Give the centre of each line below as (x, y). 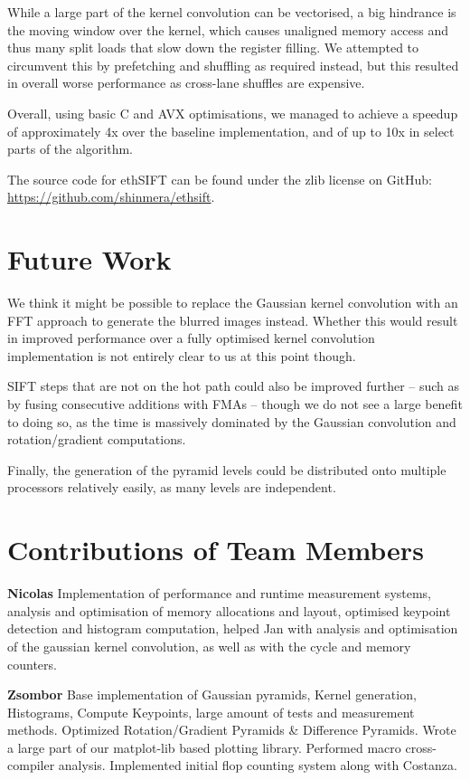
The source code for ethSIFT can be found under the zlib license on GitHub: (220, 179)
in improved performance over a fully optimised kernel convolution (191, 338)
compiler (31, 765)
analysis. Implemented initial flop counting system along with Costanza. (258, 765)
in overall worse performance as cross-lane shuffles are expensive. (186, 83)
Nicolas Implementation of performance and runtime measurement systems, (220, 593)
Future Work (89, 259)
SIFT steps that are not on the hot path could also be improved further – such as (234, 386)
